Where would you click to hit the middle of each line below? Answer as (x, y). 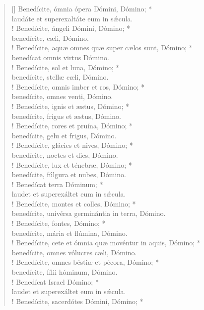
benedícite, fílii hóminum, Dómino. (65, 272)
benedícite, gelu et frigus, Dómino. (64, 135)
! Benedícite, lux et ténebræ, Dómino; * (72, 164)
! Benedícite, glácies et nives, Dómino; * (72, 145)
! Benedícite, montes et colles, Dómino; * (74, 203)
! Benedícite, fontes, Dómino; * (59, 223)
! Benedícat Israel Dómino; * (55, 281)
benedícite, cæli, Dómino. (50, 38)
